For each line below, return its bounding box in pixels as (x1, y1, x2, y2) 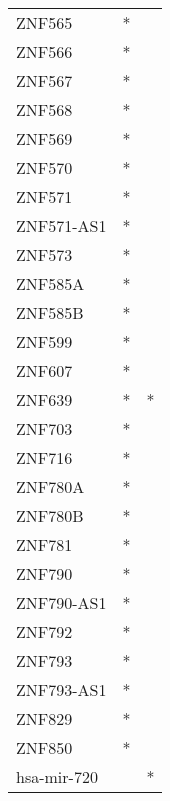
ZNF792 (16, 620, 73, 643)
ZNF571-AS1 (16, 214, 107, 237)
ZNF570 (16, 156, 73, 179)
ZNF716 (16, 446, 73, 469)
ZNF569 (16, 127, 73, 150)
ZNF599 (16, 330, 73, 353)
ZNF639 (16, 388, 73, 411)
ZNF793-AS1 (16, 678, 107, 701)
